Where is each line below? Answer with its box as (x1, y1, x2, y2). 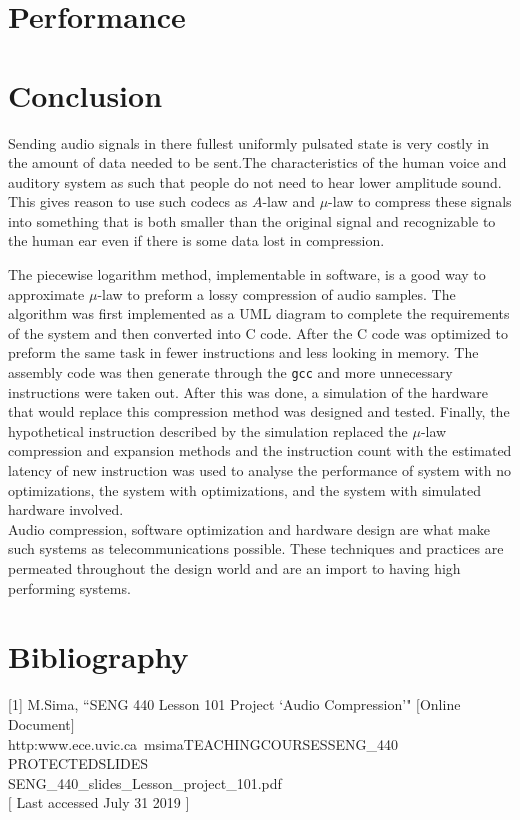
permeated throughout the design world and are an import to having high (8, 558, 461, 579)
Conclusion (8, 74, 163, 115)
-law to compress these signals (328, 191, 512, 212)
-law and (262, 191, 315, 212)
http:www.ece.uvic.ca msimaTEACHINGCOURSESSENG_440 (8, 733, 398, 754)
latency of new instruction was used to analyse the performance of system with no (8, 460, 511, 481)
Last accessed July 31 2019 (16, 792, 181, 813)
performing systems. (8, 577, 131, 598)
